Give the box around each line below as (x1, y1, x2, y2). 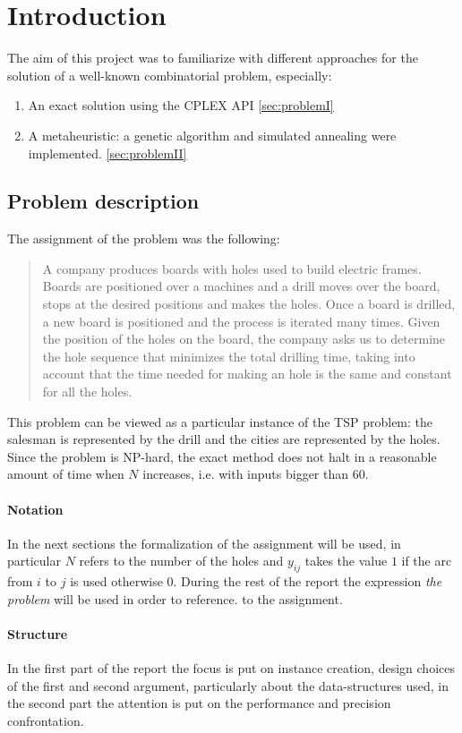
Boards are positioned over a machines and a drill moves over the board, (42, 277, 441, 295)
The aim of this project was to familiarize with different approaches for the (7, 48, 418, 67)
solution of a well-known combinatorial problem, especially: (7, 65, 332, 84)
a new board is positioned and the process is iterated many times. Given (42, 311, 441, 330)
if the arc (401, 551, 452, 570)
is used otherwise (70, 572, 163, 591)
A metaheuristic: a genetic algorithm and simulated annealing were (28, 125, 397, 144)
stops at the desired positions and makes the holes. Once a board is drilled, (42, 294, 456, 313)
